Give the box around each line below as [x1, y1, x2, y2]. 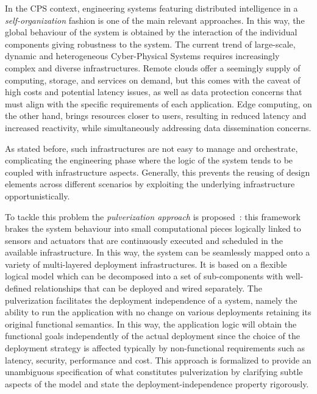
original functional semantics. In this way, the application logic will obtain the [5, 317, 297, 330]
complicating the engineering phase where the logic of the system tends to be [5, 154, 293, 167]
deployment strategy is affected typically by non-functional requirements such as [5, 342, 305, 354]
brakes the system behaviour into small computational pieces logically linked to [5, 222, 301, 235]
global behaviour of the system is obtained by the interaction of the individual [5, 26, 297, 38]
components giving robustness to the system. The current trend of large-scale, [5, 37, 296, 50]
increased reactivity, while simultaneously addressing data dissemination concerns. [5, 121, 312, 134]
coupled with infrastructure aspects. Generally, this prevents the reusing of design [5, 165, 310, 178]
